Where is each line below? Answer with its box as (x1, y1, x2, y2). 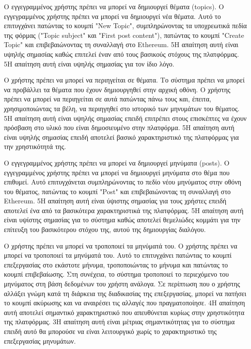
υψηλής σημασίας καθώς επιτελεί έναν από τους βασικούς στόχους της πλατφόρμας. (4, 49, 239, 59)
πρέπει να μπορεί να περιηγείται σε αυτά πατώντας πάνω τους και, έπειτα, (4, 94, 211, 104)
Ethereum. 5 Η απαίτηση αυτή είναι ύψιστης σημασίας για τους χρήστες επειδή (4, 196, 227, 206)
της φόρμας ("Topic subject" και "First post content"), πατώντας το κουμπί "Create (4, 30, 244, 40)
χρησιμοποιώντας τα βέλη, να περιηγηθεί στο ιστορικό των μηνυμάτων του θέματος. (4, 103, 240, 113)
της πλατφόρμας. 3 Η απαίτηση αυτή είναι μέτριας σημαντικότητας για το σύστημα (4, 316, 235, 327)
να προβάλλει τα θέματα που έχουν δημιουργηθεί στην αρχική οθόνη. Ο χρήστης (4, 84, 231, 94)
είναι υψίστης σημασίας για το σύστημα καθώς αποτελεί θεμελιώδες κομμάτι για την (4, 215, 241, 225)
